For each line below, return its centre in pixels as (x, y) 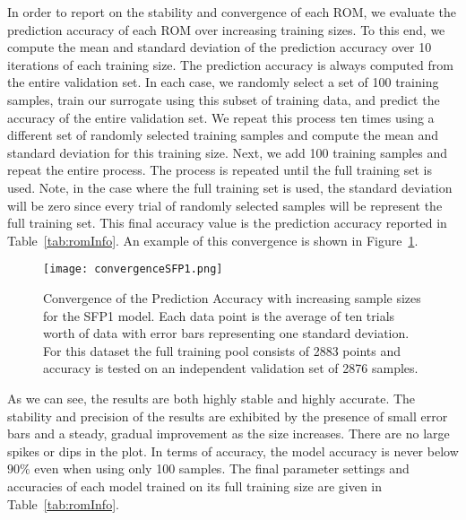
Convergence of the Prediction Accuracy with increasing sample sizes (232, 297)
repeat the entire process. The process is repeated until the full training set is (220, 170)
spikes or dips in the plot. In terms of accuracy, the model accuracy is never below (233, 451)
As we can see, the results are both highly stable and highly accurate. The (211, 398)
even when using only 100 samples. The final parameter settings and (222, 468)
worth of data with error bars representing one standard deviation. (226, 333)
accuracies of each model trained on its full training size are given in (195, 485)
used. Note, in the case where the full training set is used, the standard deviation (230, 187)
